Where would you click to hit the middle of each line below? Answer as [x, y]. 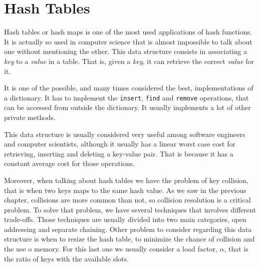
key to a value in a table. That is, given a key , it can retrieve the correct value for [129, 61]
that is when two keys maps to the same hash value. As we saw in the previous [125, 190]
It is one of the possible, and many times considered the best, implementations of [129, 88]
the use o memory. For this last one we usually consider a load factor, [111, 249]
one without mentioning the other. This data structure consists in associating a [126, 51]
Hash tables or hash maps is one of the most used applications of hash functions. [128, 32]
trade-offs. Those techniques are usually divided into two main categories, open [125, 219]
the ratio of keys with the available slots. [67, 258]
